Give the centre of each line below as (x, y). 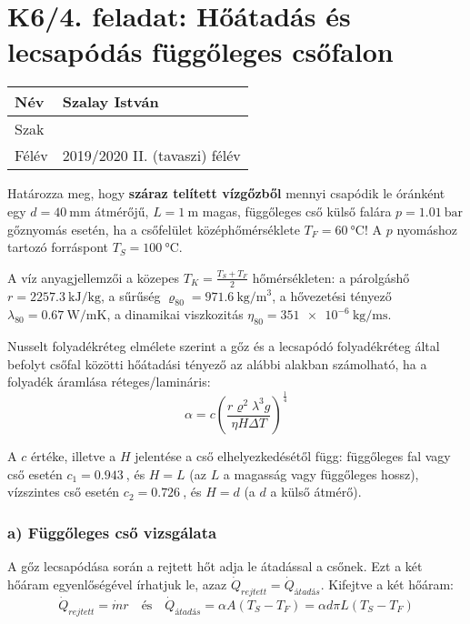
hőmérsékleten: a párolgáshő (331, 277)
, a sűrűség (131, 295)
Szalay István (110, 102)
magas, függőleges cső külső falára (297, 211)
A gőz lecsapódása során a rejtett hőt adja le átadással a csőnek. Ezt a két (215, 566)
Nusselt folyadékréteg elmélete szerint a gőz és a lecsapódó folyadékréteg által (224, 346)
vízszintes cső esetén (64, 492)
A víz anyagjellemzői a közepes (94, 277)
